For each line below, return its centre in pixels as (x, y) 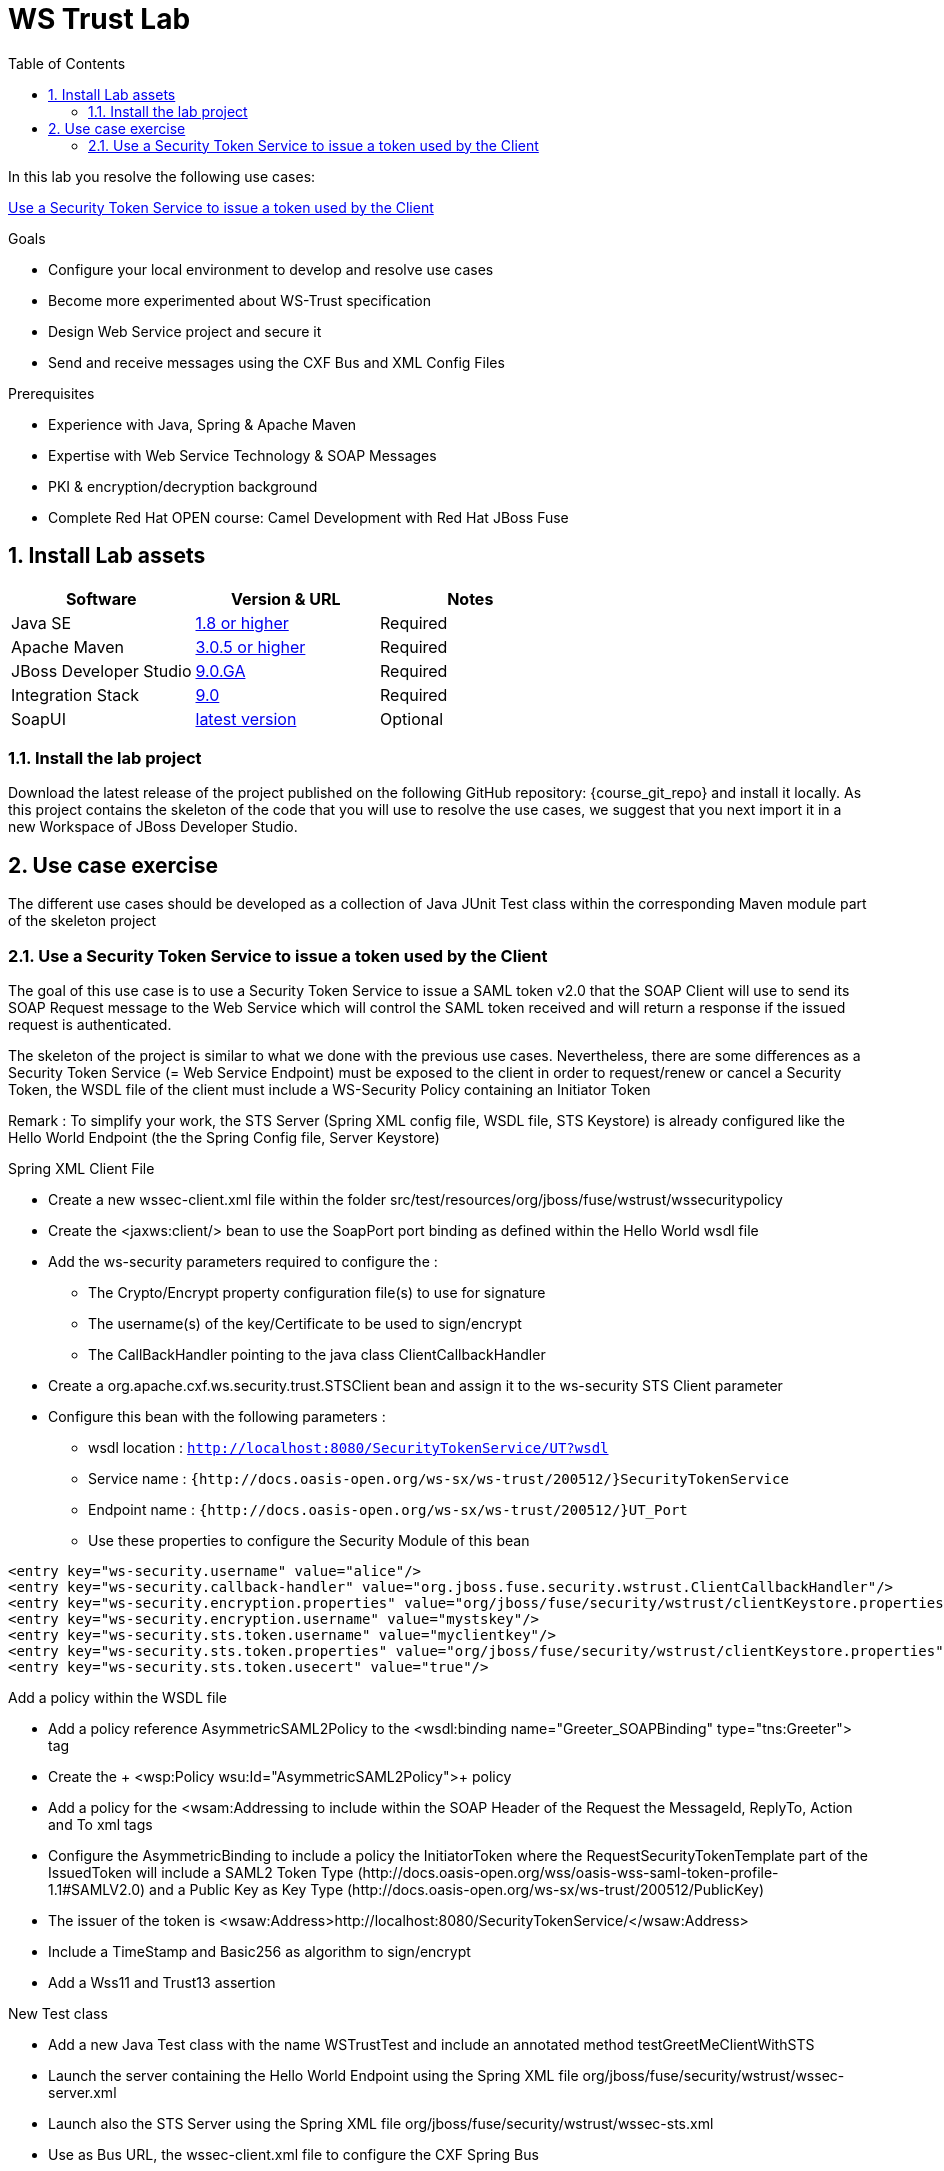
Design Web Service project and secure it (185, 331)
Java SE (41, 622)
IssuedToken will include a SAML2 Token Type (201, 1872)
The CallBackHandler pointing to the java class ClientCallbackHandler (317, 1354)
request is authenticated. (90, 1024)
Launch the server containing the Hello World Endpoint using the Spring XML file (313, 2075)
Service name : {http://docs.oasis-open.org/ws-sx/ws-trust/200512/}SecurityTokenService (438, 1478)
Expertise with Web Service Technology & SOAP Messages (242, 455)
